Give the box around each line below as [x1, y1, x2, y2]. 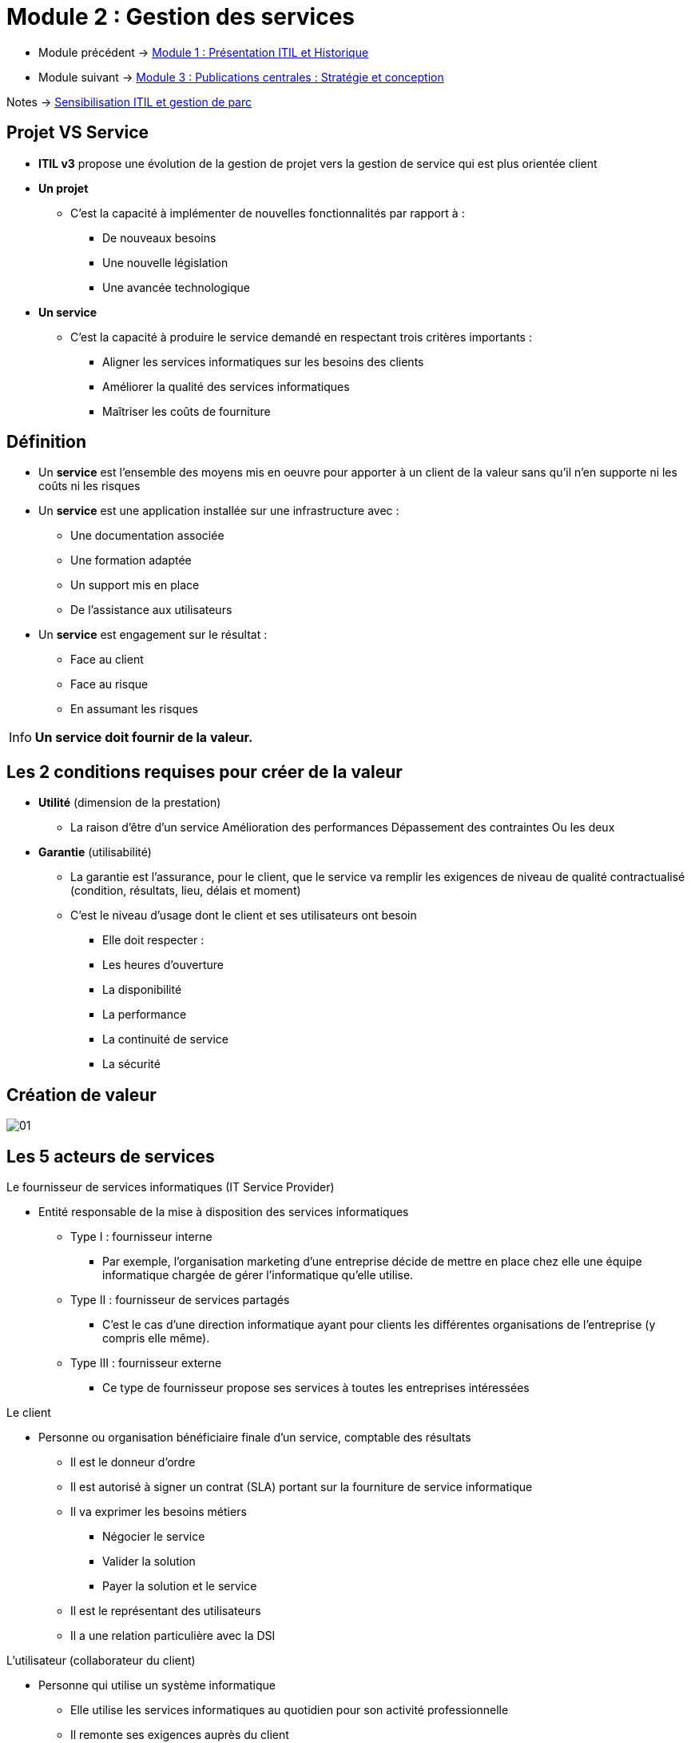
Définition [6, 432, 86, 453]
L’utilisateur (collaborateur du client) [6, 1653, 196, 1667]
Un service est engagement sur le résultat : [38, 628, 268, 642]
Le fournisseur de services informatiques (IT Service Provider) [6, 1179, 335, 1194]
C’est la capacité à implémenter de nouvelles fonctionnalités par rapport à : [70, 205, 465, 220]
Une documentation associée [70, 528, 224, 543]
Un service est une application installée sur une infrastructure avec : [38, 504, 399, 518]
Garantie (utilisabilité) [38, 845, 152, 860]
